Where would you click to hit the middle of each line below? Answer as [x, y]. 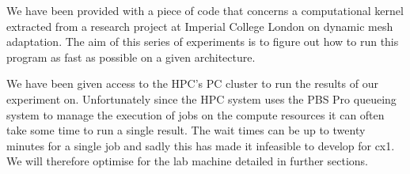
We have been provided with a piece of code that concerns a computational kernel [205, 10]
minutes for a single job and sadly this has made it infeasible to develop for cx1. [201, 145]
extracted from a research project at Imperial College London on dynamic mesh [200, 26]
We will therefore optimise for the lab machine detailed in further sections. [187, 161]
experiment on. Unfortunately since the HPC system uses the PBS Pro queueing [201, 98]
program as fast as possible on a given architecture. [131, 57]
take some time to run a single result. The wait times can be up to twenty [186, 130]
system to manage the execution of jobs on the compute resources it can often [196, 114]
